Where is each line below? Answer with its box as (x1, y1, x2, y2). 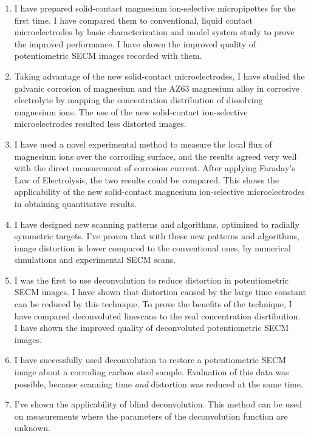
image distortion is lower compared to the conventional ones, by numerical (14, 241, 291, 254)
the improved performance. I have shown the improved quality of (14, 37, 256, 50)
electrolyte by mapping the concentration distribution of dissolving (14, 94, 263, 106)
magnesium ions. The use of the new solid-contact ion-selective (14, 105, 248, 118)
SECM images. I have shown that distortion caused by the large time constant (14, 285, 306, 298)
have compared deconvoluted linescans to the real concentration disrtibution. (14, 309, 301, 322)
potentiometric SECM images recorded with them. (14, 49, 202, 62)
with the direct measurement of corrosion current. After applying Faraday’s (14, 162, 295, 174)
